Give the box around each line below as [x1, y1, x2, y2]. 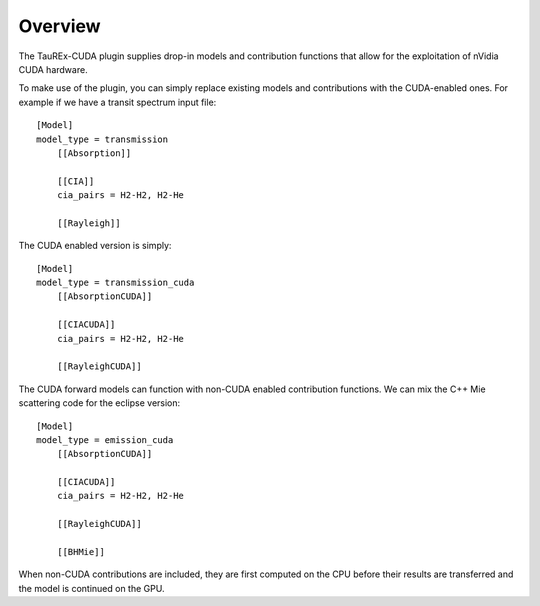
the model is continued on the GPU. [18, 582, 165, 594]
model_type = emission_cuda [36, 434, 174, 445]
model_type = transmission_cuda [36, 277, 195, 289]
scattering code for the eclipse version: [18, 397, 181, 409]
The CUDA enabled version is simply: [18, 240, 172, 252]
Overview [18, 15, 101, 37]
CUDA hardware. [18, 63, 89, 75]
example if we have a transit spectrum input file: [18, 96, 217, 108]
